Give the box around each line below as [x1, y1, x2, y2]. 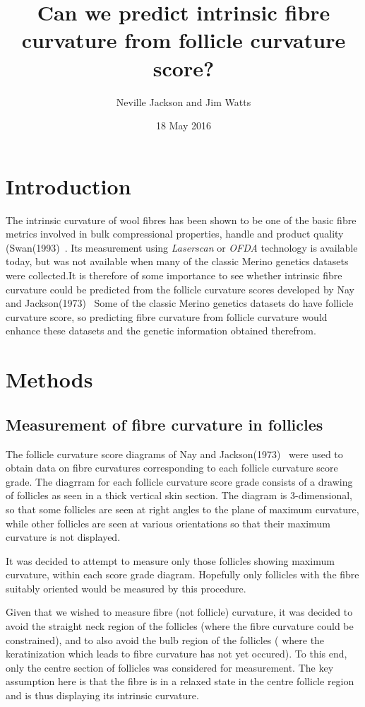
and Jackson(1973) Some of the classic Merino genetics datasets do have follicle [6, 296, 354, 310]
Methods [6, 365, 93, 394]
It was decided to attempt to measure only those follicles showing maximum [6, 553, 335, 568]
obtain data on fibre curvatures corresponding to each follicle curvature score [6, 460, 338, 475]
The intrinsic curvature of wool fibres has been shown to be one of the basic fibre [6, 212, 357, 227]
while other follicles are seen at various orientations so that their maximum [6, 515, 330, 530]
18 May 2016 [155, 118, 212, 133]
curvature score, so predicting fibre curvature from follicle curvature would [6, 309, 328, 324]
